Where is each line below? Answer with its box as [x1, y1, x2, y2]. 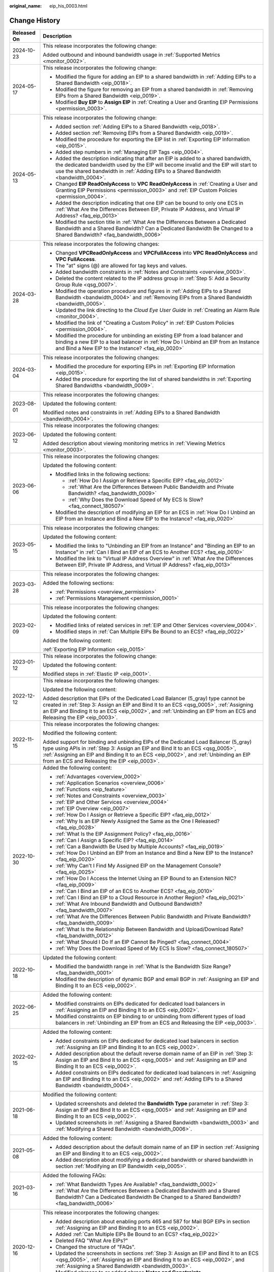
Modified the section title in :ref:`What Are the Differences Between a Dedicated [55, 218, 246, 225]
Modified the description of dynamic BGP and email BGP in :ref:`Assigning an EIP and [55, 975, 259, 982]
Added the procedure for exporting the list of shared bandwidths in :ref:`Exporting [55, 375, 251, 383]
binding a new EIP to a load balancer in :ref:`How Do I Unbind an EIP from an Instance [55, 338, 260, 345]
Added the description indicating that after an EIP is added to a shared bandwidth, [55, 155, 252, 162]
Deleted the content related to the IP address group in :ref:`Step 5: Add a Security [55, 275, 250, 282]
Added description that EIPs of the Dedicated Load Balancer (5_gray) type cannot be [43, 695, 246, 702]
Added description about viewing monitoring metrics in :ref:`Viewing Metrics [43, 440, 225, 447]
